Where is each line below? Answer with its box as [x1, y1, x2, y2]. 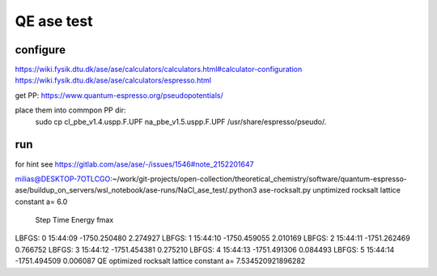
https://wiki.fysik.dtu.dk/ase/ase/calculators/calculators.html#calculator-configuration [15, 65, 303, 74]
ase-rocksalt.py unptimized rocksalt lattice [258, 185, 401, 195]
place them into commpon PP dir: [15, 105, 126, 115]
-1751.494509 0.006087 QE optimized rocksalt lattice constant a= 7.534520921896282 [15, 256, 306, 266]
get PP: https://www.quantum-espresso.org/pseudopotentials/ [15, 90, 224, 100]
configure [15, 43, 66, 57]
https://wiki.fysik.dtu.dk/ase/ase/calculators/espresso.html [15, 75, 212, 85]
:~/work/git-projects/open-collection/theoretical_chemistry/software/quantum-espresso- [110, 174, 408, 184]
